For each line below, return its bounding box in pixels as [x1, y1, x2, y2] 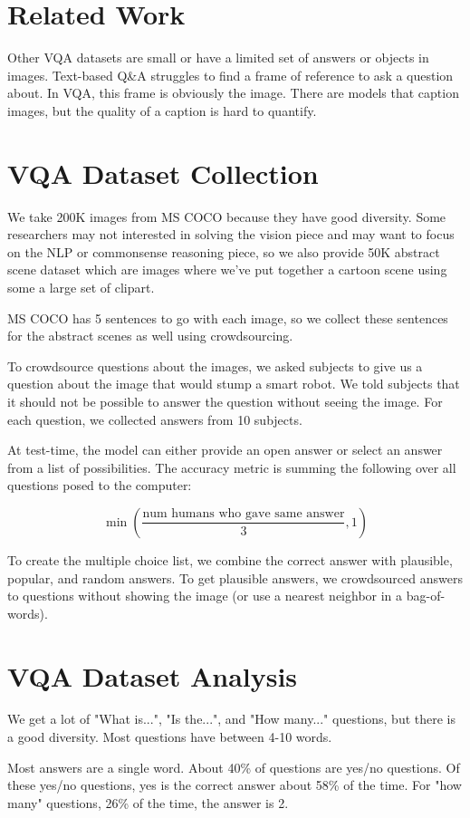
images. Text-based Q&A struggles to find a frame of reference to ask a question [7, 65, 454, 84]
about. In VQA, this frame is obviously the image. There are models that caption [7, 83, 459, 102]
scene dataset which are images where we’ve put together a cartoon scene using [7, 260, 447, 279]
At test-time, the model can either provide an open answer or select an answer [7, 440, 443, 459]
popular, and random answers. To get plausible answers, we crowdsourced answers [7, 568, 463, 587]
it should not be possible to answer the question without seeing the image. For [7, 391, 443, 410]
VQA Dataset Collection [7, 154, 319, 191]
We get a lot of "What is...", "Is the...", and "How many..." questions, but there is [7, 709, 456, 728]
